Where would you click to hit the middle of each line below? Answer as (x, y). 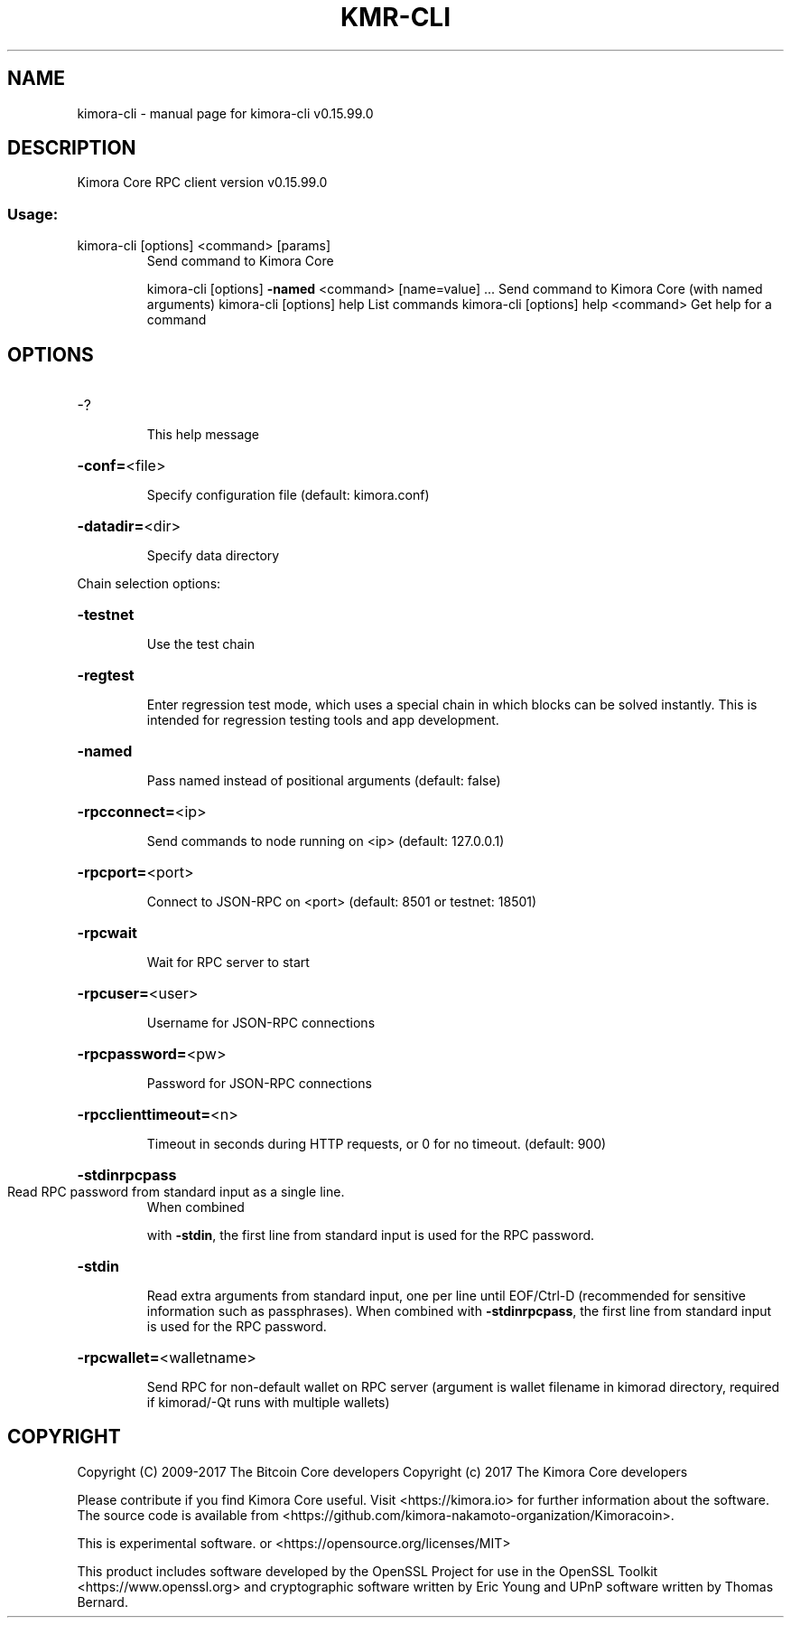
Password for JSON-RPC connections (259, 1084)
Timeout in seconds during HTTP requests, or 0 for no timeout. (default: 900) (377, 1144)
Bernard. (102, 1602)
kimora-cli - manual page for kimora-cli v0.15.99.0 (225, 113)
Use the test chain (200, 644)
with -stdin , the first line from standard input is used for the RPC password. (371, 1235)
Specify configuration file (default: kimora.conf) (288, 495)
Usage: (33, 214)
